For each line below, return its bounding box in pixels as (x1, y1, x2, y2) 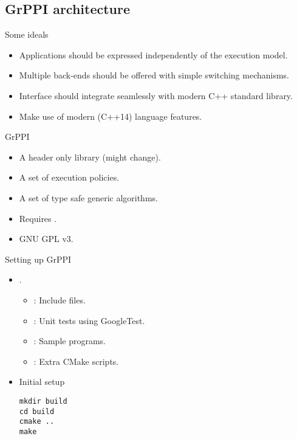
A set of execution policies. (19, 171, 120, 184)
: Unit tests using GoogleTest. (33, 314, 145, 327)
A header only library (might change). (19, 150, 161, 163)
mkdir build (19, 396, 67, 406)
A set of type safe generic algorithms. (19, 191, 158, 204)
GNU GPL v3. (19, 232, 73, 245)
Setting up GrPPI (5, 252, 72, 265)
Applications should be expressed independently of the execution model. (19, 48, 288, 61)
